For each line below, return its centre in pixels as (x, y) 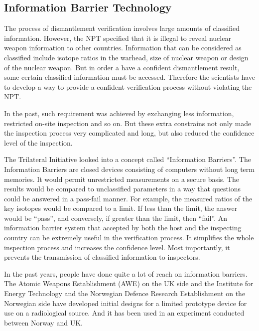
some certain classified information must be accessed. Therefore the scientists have (129, 77)
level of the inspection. (38, 142)
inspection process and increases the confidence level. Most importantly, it (117, 247)
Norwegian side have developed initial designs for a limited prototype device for (126, 303)
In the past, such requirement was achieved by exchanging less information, (119, 113)
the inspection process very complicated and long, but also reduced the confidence (129, 133)
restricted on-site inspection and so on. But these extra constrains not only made (128, 123)
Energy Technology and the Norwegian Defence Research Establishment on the (125, 293)
